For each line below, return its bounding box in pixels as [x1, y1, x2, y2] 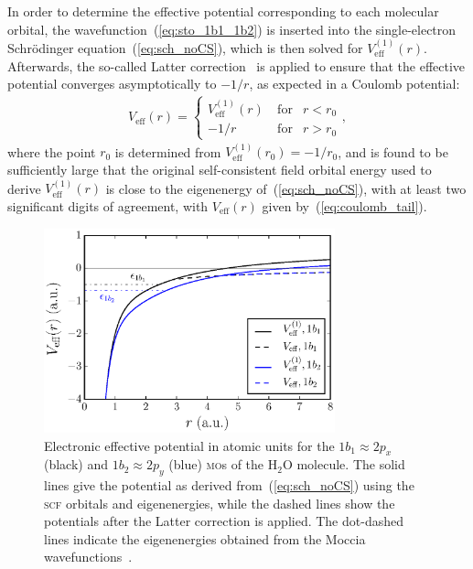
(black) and [44, 455, 109, 474]
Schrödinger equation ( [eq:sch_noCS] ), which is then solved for [7, 38, 363, 57]
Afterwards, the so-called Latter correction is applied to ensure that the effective [7, 56, 466, 75]
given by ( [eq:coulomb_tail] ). [262, 197, 427, 216]
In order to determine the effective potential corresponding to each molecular [7, 2, 439, 20]
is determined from [114, 142, 221, 161]
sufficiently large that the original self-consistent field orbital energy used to [7, 160, 432, 179]
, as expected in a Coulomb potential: [249, 74, 460, 93]
